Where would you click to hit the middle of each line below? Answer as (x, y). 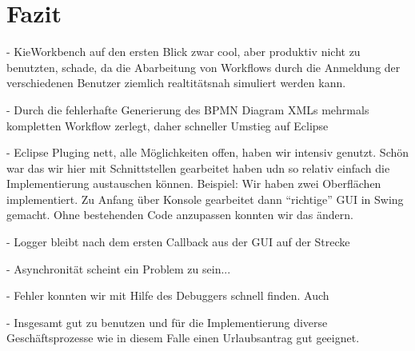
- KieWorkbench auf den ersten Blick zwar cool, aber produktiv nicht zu (184, 52)
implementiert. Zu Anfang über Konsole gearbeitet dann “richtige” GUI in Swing (205, 199)
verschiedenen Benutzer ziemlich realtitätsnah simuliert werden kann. (176, 83)
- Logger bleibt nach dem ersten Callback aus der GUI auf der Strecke (178, 242)
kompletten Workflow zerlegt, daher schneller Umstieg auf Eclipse (168, 125)
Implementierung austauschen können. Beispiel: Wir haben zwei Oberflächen (194, 183)
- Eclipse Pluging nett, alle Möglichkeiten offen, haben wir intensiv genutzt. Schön (208, 152)
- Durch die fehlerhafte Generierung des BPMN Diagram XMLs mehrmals (188, 109)
